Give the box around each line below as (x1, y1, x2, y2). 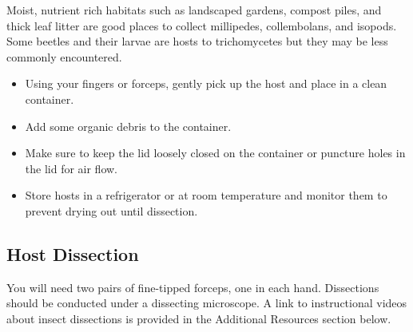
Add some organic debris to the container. (25, 117, 232, 134)
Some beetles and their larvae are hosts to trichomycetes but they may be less (6, 33, 388, 49)
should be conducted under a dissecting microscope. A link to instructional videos (6, 294, 407, 311)
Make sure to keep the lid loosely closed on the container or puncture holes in (25, 144, 406, 161)
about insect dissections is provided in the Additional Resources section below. (6, 310, 391, 326)
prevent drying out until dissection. (25, 202, 198, 219)
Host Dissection (6, 241, 139, 266)
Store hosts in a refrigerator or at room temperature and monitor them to (25, 187, 387, 204)
